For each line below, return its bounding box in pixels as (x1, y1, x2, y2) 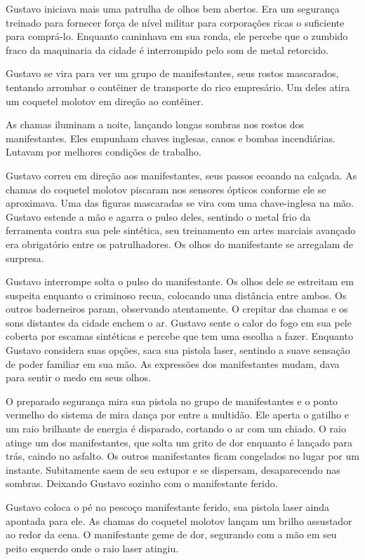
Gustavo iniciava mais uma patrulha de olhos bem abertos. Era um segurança (6, 1, 340, 15)
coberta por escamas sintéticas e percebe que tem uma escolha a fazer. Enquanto (6, 329, 353, 343)
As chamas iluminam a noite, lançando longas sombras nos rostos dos (6, 117, 305, 132)
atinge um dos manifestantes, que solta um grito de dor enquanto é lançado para (6, 435, 352, 449)
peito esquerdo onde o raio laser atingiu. (6, 540, 179, 555)
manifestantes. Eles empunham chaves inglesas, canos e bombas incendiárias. (6, 130, 336, 145)
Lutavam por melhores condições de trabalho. (6, 144, 201, 159)
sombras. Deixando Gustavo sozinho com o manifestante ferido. (6, 476, 278, 491)
